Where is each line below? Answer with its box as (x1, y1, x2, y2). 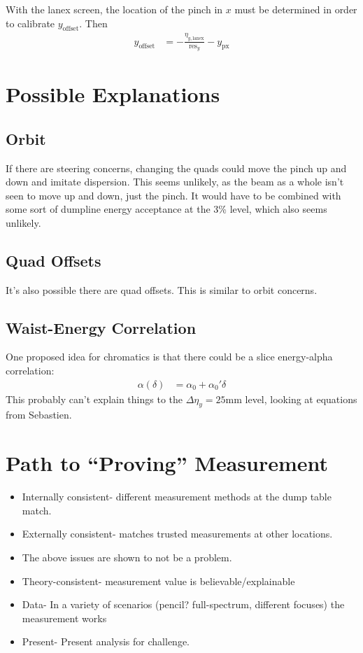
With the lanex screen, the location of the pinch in (6, 2, 223, 16)
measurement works (22, 610, 107, 625)
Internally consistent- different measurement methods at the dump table (22, 489, 332, 504)
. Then (79, 15, 108, 30)
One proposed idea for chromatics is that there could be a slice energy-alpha (6, 349, 333, 364)
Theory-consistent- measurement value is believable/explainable (22, 573, 295, 588)
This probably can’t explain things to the (6, 391, 183, 406)
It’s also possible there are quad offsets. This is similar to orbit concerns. (6, 282, 318, 297)
